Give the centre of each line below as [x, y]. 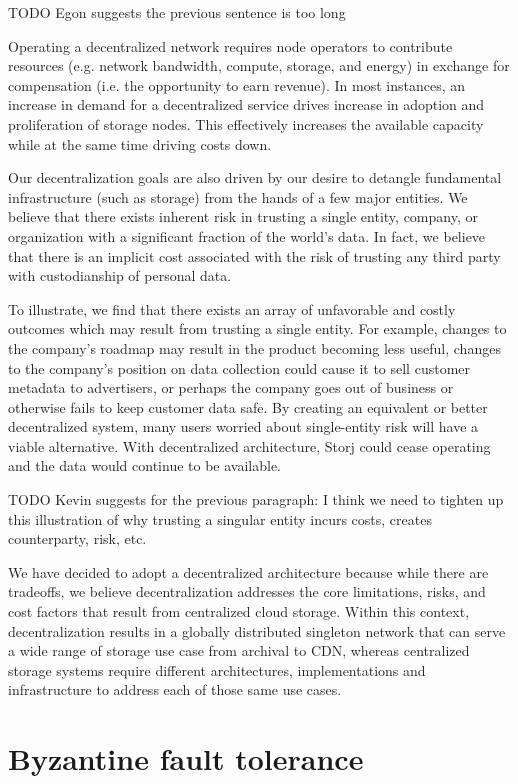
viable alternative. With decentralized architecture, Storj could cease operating [249, 445]
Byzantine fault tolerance [186, 758]
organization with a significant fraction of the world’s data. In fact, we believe [247, 235]
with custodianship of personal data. [120, 275]
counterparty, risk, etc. [77, 538]
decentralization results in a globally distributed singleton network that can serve [257, 630]
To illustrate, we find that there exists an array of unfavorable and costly [232, 308]
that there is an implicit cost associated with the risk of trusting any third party [254, 255]
